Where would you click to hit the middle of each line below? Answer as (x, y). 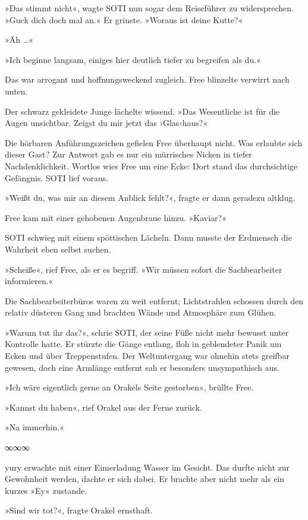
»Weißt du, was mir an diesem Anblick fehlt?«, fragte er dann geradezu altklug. (150, 198)
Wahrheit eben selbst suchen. (58, 249)
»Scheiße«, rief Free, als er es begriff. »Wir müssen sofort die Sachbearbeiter (144, 269)
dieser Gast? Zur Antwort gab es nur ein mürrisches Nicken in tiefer (128, 154)
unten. (16, 91)
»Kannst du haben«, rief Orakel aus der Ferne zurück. (103, 407)
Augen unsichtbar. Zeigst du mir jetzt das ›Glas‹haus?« (106, 123)
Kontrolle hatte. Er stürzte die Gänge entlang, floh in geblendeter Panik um (143, 344)
